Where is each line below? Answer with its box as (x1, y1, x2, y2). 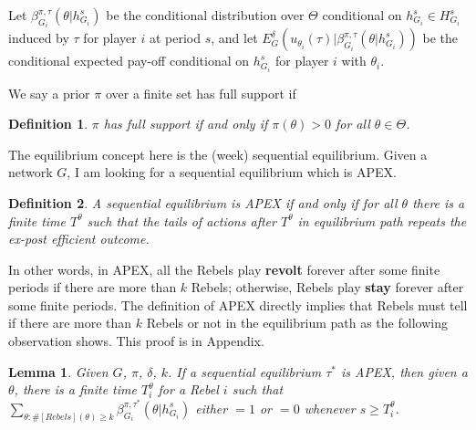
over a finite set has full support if (105, 83, 296, 102)
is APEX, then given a (340, 362, 468, 381)
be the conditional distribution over (106, 5, 305, 24)
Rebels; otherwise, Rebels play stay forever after (191, 278, 464, 297)
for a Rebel (158, 380, 219, 399)
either (195, 398, 228, 417)
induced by (8, 28, 69, 47)
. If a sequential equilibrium (168, 362, 322, 381)
